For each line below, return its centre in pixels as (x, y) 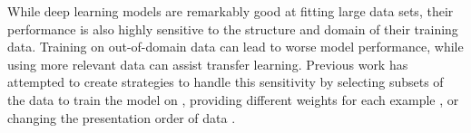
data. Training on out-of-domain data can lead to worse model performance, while (235, 47)
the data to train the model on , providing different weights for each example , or (233, 99)
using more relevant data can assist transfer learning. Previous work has (208, 64)
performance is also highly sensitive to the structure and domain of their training (233, 28)
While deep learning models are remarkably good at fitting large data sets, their (231, 11)
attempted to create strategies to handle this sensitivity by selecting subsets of (226, 82)
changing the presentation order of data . (122, 117)
